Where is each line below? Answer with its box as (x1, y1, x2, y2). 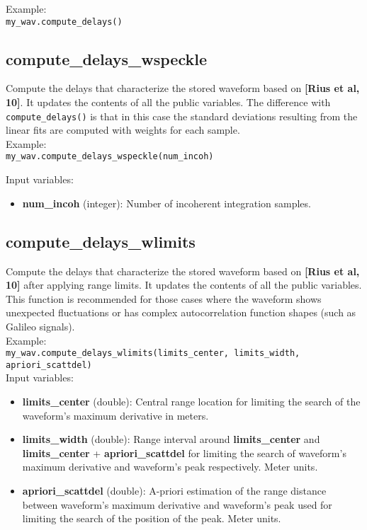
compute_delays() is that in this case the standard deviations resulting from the (6, 108, 358, 123)
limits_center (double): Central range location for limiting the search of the (22, 394, 361, 408)
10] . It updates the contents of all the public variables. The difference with (6, 95, 331, 110)
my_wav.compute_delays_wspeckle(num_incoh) (6, 151, 214, 162)
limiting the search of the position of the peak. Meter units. (22, 511, 281, 526)
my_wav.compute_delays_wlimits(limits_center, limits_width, (6, 348, 300, 359)
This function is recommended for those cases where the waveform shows (6, 291, 322, 306)
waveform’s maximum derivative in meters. (22, 408, 209, 422)
